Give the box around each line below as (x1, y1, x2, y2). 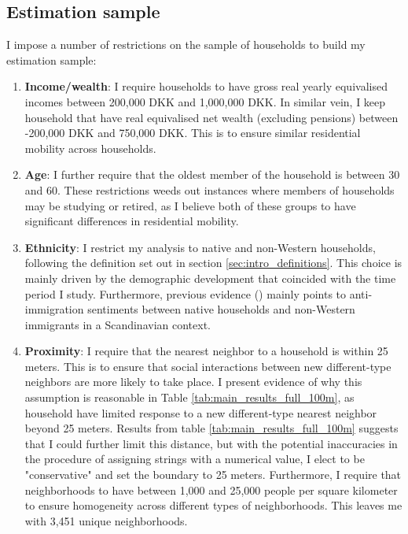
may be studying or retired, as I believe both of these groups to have (24, 197, 356, 213)
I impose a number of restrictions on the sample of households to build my (6, 36, 366, 53)
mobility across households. (24, 139, 156, 156)
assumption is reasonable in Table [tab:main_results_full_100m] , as (24, 389, 355, 406)
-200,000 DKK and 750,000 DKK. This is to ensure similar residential (24, 124, 361, 141)
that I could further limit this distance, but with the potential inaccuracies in (24, 435, 398, 451)
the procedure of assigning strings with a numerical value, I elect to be (24, 451, 365, 467)
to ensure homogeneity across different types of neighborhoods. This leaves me (24, 497, 402, 514)
